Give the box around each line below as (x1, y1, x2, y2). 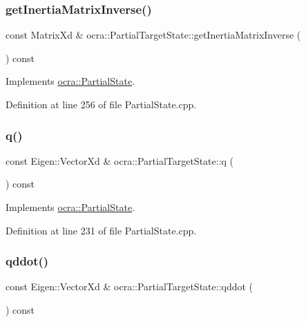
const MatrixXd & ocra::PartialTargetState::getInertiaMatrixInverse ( (6, 28, 301, 42)
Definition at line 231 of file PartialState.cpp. (6, 223, 197, 237)
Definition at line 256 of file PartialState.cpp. (6, 97, 197, 111)
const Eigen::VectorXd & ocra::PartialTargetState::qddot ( (6, 279, 254, 294)
